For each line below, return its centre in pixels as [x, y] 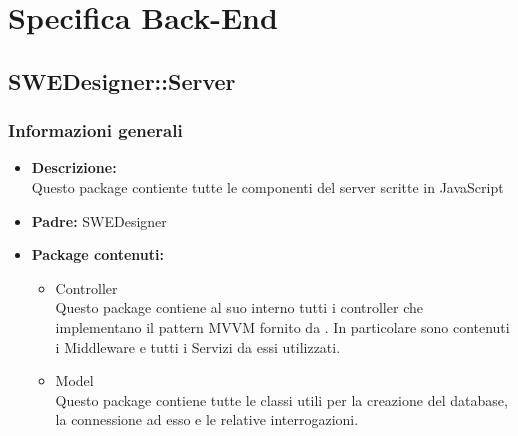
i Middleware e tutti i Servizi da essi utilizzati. [198, 346]
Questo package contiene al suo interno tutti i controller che [239, 307]
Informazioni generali [95, 130]
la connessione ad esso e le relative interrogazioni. [207, 419]
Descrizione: [74, 167]
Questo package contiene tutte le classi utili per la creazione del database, [281, 399]
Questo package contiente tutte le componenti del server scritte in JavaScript [267, 186]
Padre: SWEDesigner [99, 220]
